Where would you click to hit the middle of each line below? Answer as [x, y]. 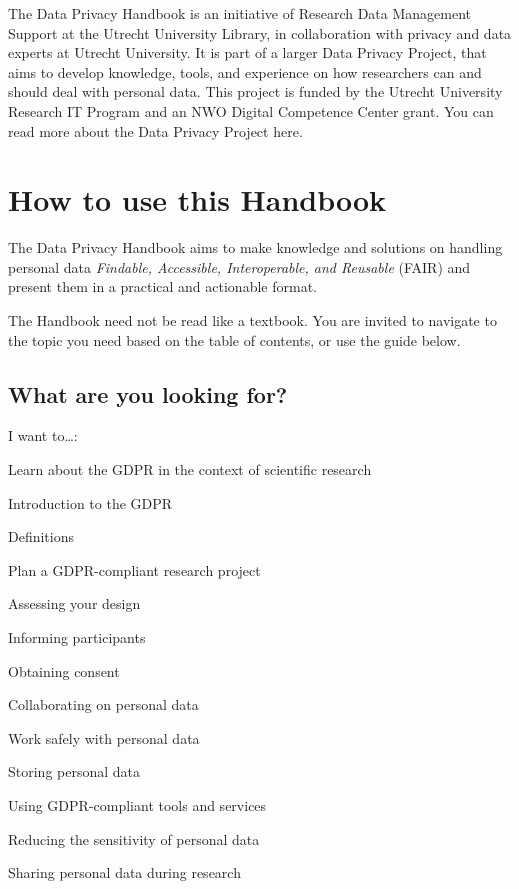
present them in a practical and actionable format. [162, 286]
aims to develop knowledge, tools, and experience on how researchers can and [245, 71]
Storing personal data [74, 771]
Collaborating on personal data [103, 704]
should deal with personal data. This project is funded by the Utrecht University [255, 91]
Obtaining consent [64, 670]
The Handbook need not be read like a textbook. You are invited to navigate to [252, 320]
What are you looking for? [148, 393]
